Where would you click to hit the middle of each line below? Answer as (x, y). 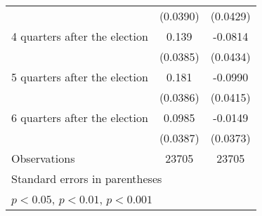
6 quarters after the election (80, 117)
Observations (43, 158)
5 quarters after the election (80, 77)
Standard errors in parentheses (87, 178)
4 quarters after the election (80, 36)
